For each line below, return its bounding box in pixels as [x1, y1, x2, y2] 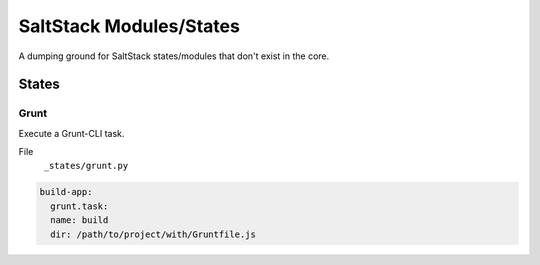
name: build [50, 215, 109, 226]
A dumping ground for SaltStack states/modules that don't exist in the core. [18, 50, 330, 62]
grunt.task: [50, 200, 109, 212]
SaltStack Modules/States [18, 15, 240, 37]
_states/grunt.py [43, 160, 129, 172]
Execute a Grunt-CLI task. [18, 127, 125, 139]
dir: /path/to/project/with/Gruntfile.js [50, 228, 257, 240]
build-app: [39, 186, 93, 198]
